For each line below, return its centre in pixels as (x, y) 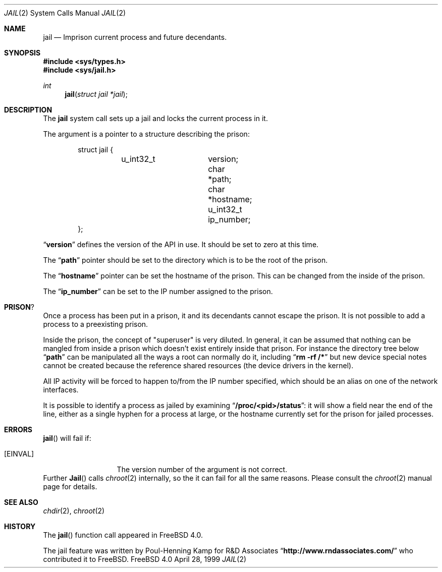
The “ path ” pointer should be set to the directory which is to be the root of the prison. (185, 260)
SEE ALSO (21, 502)
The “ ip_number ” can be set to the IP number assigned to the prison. (158, 291)
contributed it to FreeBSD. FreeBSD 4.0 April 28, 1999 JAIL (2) (145, 559)
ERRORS (18, 430)
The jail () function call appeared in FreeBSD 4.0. (123, 535)
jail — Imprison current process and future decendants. (135, 37)
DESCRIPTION (28, 110)
